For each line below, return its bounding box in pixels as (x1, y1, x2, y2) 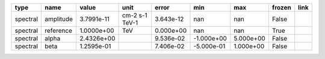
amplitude (45, 15, 73, 23)
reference (45, 27, 72, 35)
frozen (271, 4, 291, 11)
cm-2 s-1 (122, 11, 147, 19)
